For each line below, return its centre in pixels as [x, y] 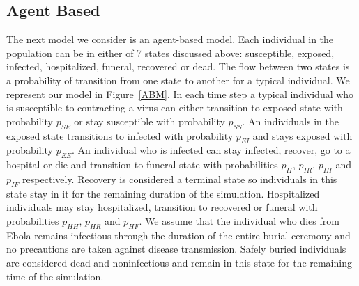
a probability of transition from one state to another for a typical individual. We [178, 80]
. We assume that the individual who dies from [239, 220]
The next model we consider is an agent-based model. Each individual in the [170, 39]
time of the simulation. [55, 276]
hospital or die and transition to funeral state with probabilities [142, 165]
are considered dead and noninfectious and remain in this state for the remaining [179, 262]
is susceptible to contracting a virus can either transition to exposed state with [175, 108]
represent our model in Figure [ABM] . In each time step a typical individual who [180, 94]
